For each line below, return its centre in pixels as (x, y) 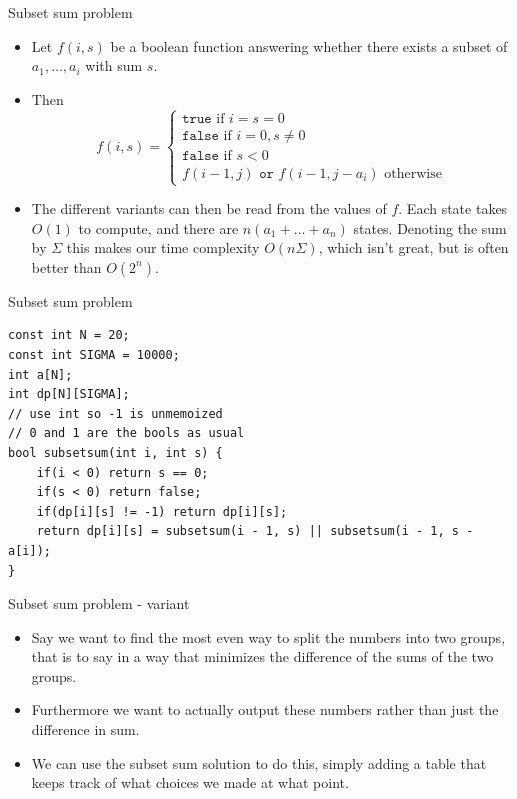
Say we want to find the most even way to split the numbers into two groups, (268, 636)
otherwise (413, 173)
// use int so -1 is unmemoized (115, 413)
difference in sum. (85, 729)
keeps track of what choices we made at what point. (190, 782)
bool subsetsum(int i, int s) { (115, 452)
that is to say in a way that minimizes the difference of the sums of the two (262, 656)
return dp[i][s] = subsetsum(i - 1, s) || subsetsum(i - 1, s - (255, 531)
